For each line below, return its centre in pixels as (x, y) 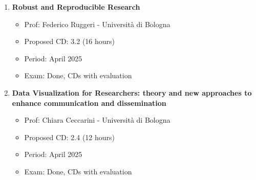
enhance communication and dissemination (89, 103)
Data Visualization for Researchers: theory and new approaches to (132, 92)
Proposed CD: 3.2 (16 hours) (70, 41)
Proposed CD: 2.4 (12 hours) (70, 137)
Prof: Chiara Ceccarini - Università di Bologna (97, 120)
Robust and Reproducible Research (76, 7)
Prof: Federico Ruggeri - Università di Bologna (97, 24)
